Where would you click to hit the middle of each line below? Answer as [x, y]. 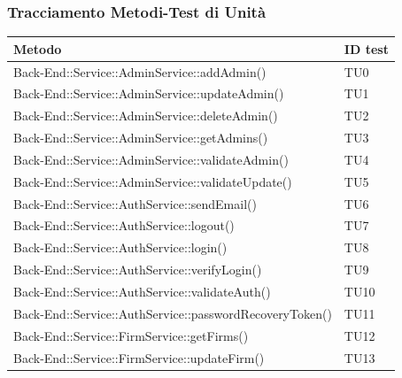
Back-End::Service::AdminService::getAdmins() [141, 138]
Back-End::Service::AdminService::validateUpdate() [153, 181]
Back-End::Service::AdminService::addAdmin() [140, 71]
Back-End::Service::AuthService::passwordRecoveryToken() [173, 313]
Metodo [38, 48]
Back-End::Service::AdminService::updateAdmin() [149, 93]
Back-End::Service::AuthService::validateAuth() [142, 291]
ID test [366, 48]
